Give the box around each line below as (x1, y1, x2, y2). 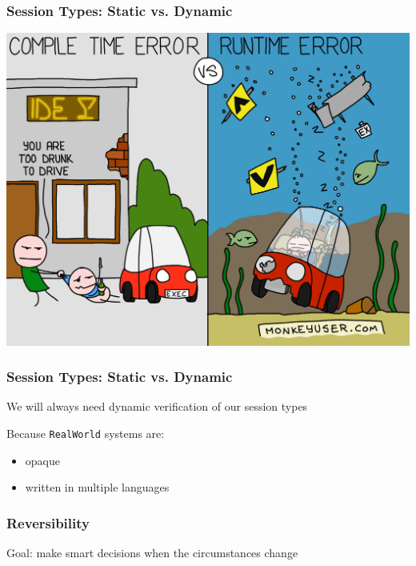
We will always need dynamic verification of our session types (6, 398, 308, 415)
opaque (25, 452, 60, 468)
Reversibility (6, 512, 90, 532)
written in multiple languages (25, 479, 170, 496)
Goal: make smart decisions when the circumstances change (6, 544, 298, 560)
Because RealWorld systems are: (6, 424, 165, 441)
